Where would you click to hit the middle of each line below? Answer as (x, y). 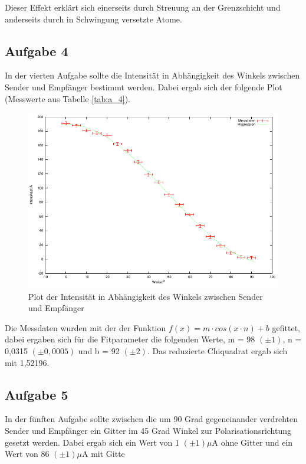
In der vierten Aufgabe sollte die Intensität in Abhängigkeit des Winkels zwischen (152, 75)
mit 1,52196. (27, 362)
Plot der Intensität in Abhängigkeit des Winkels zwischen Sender (146, 296)
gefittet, (286, 327)
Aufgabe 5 (37, 394)
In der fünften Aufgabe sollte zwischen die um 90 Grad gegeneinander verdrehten (152, 419)
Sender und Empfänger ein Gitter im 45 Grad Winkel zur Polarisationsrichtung (148, 430)
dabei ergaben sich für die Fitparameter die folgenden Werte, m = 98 (130, 339)
